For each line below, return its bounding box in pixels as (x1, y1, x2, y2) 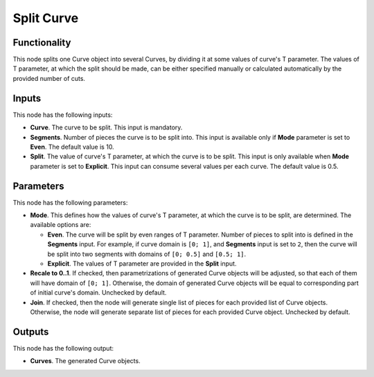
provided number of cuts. (12, 74, 86, 82)
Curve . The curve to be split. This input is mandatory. (30, 123, 183, 131)
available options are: (30, 221, 91, 229)
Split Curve (12, 10, 79, 26)
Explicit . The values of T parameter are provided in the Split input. (47, 259, 237, 268)
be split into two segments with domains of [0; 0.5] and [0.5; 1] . (47, 250, 247, 258)
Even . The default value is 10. (30, 142, 114, 151)
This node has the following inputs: (12, 111, 113, 119)
